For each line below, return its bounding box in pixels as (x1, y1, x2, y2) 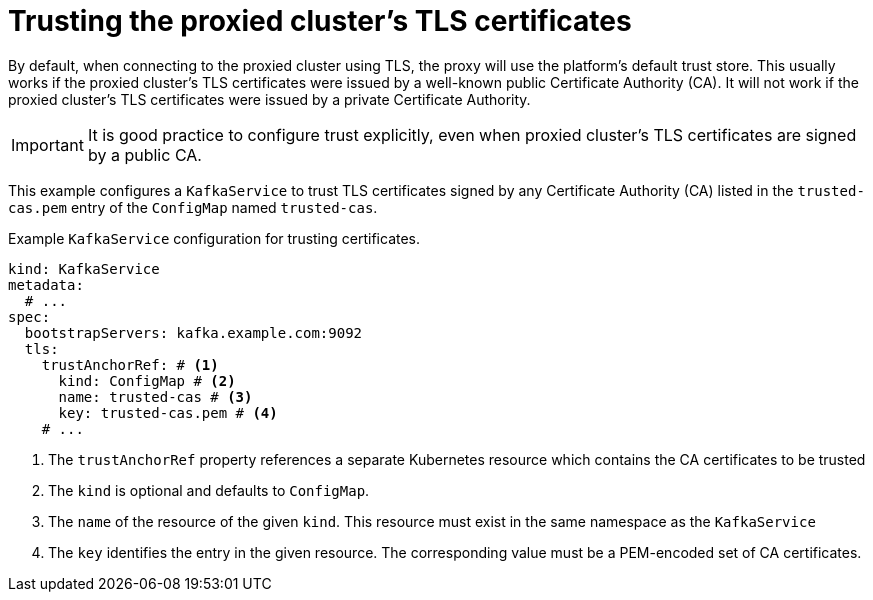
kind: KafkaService (8, 260, 160, 277)
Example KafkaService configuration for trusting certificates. (8, 229, 421, 247)
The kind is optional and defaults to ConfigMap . (48, 481, 370, 499)
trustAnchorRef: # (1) (41, 356, 219, 373)
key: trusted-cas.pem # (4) (58, 404, 278, 421)
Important (11, 134, 84, 155)
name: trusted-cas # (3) (58, 388, 253, 405)
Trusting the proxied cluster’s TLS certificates (8, 4, 632, 38)
